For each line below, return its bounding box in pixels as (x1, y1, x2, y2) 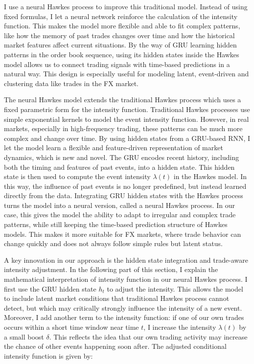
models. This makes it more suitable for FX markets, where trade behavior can (4, 228, 241, 239)
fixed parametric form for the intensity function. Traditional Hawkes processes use (4, 104, 250, 114)
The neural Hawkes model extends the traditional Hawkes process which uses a (4, 94, 241, 105)
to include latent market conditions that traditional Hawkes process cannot (4, 293, 230, 303)
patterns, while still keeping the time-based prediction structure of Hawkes (4, 219, 228, 229)
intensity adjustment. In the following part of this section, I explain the (4, 264, 218, 274)
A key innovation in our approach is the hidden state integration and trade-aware (4, 254, 248, 265)
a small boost (4, 331, 44, 341)
